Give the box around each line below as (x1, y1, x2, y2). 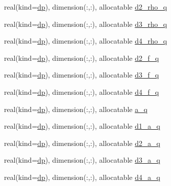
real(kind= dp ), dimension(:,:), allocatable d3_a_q (4, 155, 160, 165)
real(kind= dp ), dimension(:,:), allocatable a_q (4, 103, 148, 114)
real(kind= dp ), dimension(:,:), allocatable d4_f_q (4, 86, 159, 97)
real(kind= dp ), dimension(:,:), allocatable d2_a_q (4, 137, 160, 148)
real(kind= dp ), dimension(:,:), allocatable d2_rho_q (4, 2, 167, 12)
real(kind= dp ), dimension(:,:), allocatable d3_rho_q (4, 18, 167, 29)
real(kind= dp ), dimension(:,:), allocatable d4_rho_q (4, 35, 167, 46)
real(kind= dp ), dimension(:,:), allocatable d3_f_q (4, 69, 159, 80)
